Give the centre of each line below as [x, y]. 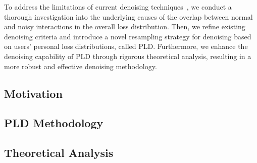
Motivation [33, 93]
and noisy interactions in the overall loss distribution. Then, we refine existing [125, 26]
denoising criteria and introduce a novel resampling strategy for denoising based [128, 36]
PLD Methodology [54, 123]
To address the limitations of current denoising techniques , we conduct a [118, 7]
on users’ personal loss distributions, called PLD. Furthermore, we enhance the [126, 46]
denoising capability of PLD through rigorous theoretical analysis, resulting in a [128, 56]
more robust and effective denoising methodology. [81, 66]
